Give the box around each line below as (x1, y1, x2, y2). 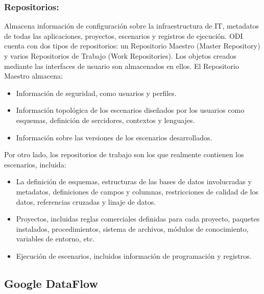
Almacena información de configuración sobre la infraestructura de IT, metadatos (4, 20, 259, 31)
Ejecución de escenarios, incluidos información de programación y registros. (16, 250, 252, 261)
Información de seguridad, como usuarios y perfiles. (16, 87, 177, 98)
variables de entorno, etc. (16, 233, 95, 244)
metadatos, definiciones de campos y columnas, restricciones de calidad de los (16, 186, 259, 197)
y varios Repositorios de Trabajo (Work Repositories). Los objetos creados (4, 51, 236, 61)
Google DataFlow (4, 275, 98, 291)
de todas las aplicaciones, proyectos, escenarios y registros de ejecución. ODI (4, 30, 243, 41)
